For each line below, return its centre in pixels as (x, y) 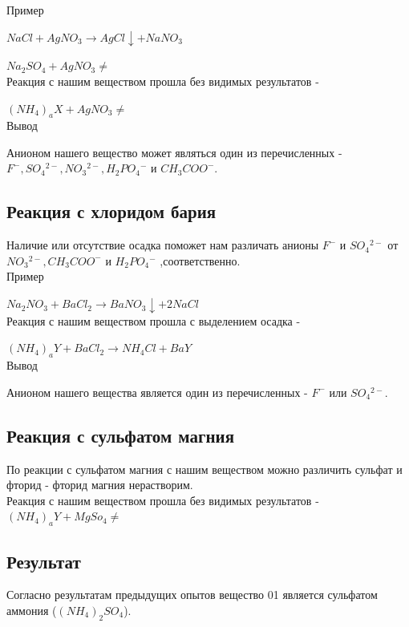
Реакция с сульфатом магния (121, 435)
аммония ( (32, 610)
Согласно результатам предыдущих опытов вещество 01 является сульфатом (192, 595)
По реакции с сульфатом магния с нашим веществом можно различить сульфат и (204, 469)
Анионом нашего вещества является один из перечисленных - (157, 392)
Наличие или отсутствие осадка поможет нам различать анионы (163, 245)
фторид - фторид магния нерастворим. (100, 485)
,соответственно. (200, 260)
